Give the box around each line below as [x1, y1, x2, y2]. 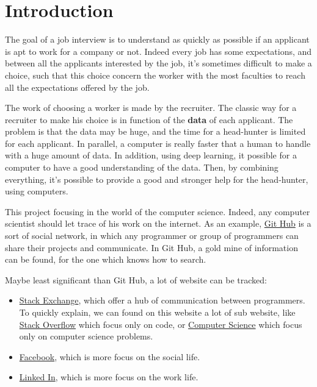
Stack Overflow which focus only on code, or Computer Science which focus [19, 318, 302, 330]
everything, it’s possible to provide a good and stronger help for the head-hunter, [5, 172, 308, 185]
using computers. [5, 185, 68, 197]
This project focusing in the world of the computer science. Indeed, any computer [5, 205, 310, 218]
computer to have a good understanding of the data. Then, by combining [5, 161, 279, 174]
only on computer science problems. [19, 330, 153, 343]
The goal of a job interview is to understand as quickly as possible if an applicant [5, 33, 310, 46]
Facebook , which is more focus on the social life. [19, 350, 200, 363]
